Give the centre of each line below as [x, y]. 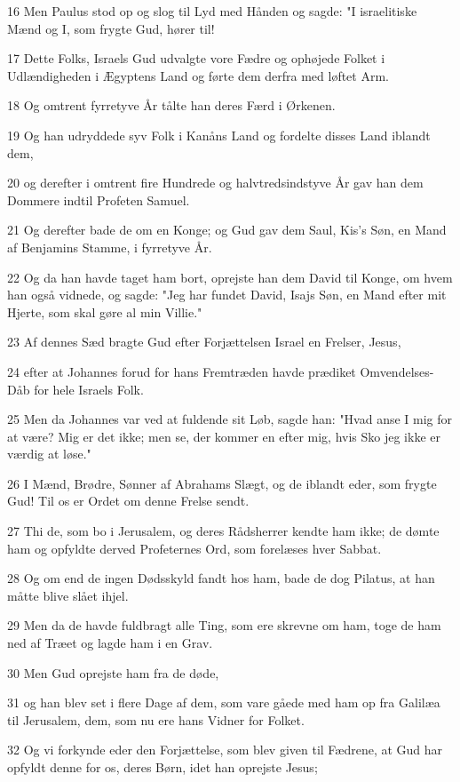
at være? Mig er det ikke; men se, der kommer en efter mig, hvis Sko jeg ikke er [224, 436]
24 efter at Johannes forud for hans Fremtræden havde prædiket [182, 371]
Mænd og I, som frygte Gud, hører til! [111, 28]
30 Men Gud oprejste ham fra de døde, [113, 672]
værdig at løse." [49, 454]
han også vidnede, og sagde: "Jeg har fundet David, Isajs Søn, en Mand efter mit [227, 295]
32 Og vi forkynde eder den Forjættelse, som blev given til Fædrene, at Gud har [225, 750]
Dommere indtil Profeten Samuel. [99, 199]
